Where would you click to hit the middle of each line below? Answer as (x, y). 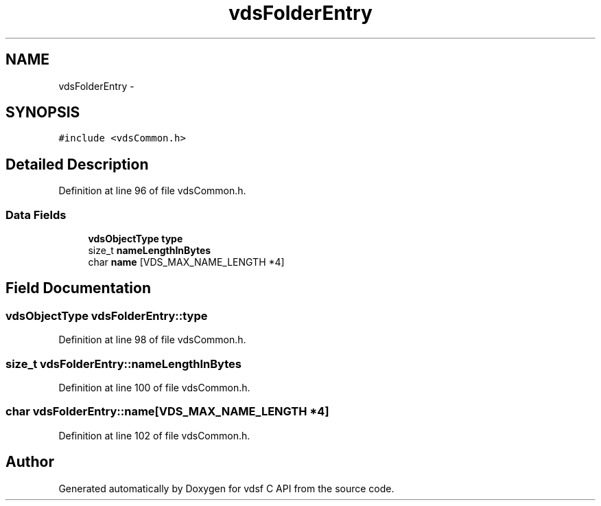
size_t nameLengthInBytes (150, 251)
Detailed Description (77, 164)
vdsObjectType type (135, 239)
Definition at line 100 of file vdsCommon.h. (154, 388)
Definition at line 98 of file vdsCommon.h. (152, 340)
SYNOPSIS (43, 113)
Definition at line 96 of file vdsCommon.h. (152, 191)
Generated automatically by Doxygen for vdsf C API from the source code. (226, 488)
